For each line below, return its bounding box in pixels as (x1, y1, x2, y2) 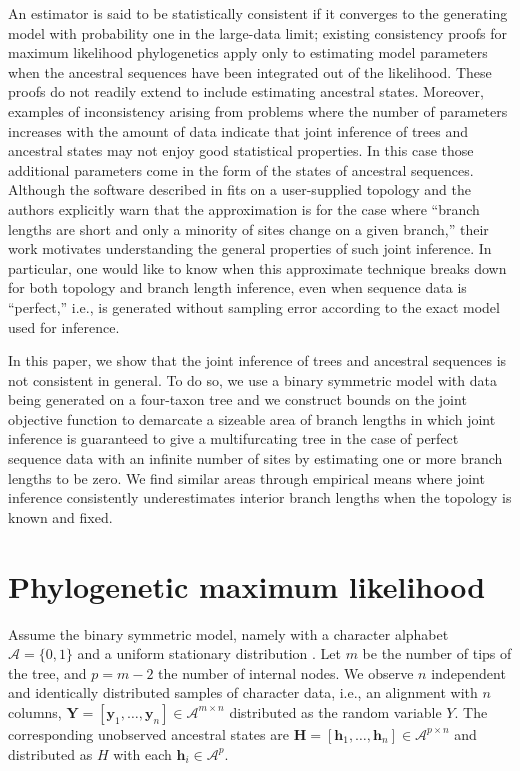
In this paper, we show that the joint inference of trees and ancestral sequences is (8, 350, 507, 371)
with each (113, 743, 172, 764)
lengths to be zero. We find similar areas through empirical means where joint (8, 467, 485, 488)
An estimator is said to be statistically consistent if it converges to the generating (8, 3, 508, 23)
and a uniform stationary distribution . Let (77, 643, 341, 664)
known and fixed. (8, 506, 113, 527)
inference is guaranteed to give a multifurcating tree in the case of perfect (8, 428, 459, 449)
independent (431, 662, 506, 683)
